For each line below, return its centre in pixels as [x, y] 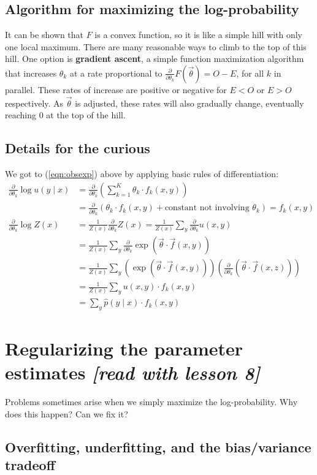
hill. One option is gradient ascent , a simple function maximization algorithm [155, 59]
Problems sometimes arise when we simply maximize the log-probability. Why [151, 402]
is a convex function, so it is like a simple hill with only [198, 35]
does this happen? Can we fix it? [67, 413]
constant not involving [207, 208]
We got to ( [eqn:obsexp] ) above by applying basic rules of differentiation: [142, 174]
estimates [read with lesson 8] [133, 373]
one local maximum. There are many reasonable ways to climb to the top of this [156, 46]
